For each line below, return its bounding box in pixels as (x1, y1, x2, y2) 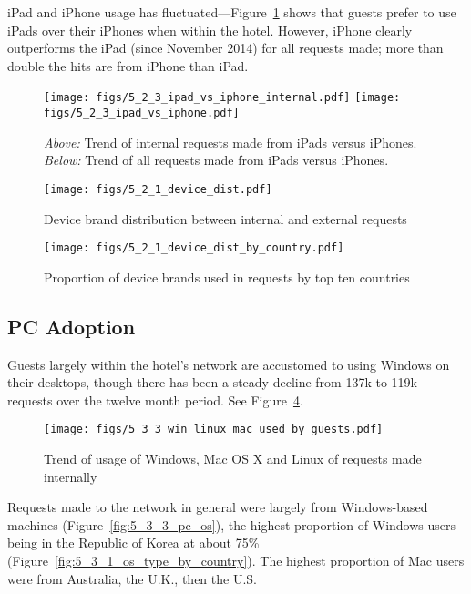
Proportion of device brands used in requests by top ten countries (44, 267, 410, 286)
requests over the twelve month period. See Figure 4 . (7, 390, 303, 409)
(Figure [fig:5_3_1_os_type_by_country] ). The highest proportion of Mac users (7, 550, 465, 569)
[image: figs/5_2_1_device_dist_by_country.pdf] (44, 241, 344, 255)
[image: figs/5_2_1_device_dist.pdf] (44, 182, 272, 196)
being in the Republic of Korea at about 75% (7, 533, 260, 552)
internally (44, 466, 97, 486)
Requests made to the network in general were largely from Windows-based (7, 497, 428, 517)
